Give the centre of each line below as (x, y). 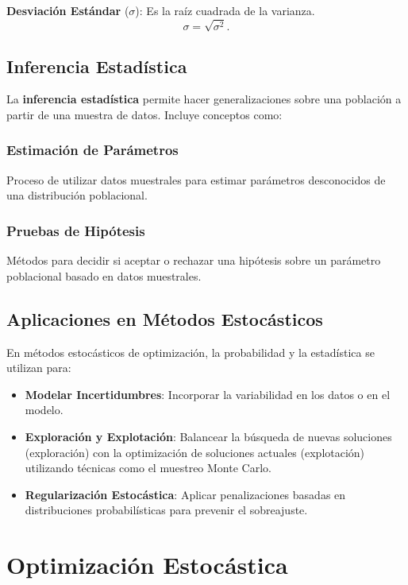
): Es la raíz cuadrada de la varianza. (225, 10)
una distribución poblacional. (77, 195)
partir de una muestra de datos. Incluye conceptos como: (144, 114)
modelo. (44, 410)
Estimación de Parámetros (92, 150)
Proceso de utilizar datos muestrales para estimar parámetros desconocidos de (196, 179)
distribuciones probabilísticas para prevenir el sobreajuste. (166, 510)
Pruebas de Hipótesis (76, 230)
